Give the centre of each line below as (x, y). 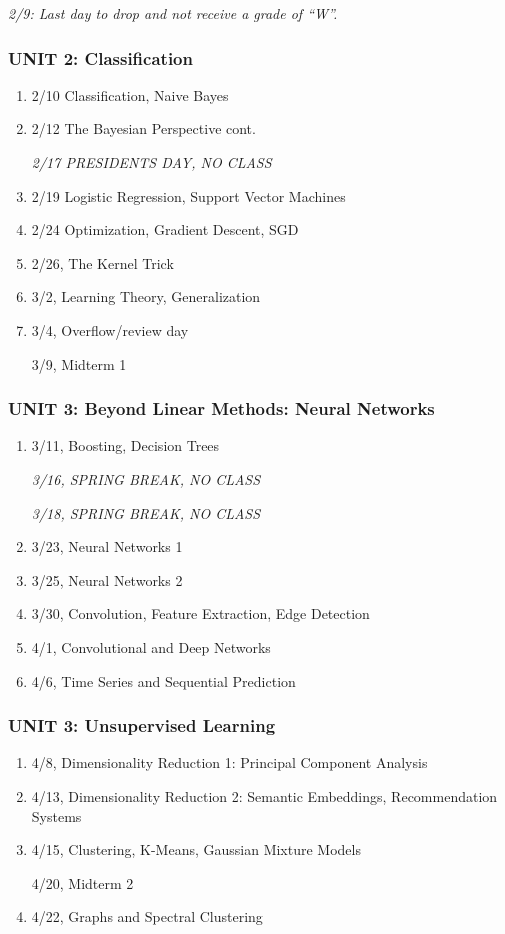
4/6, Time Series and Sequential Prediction (163, 680)
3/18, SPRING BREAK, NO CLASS (146, 512)
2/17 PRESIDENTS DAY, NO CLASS (151, 162)
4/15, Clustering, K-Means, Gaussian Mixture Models (196, 849)
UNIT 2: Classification (100, 57)
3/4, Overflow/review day (110, 329)
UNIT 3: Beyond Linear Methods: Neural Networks (221, 408)
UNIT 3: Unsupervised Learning (142, 725)
